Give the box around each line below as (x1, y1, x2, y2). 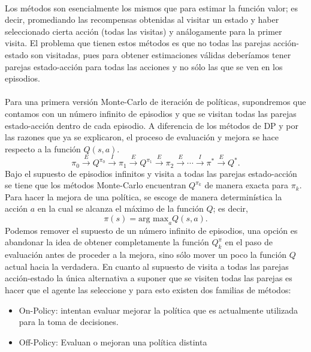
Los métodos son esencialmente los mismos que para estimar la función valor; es (5, 1, 298, 14)
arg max (138, 214, 169, 223)
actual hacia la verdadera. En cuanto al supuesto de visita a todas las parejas (5, 260, 289, 272)
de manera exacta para (204, 179, 289, 191)
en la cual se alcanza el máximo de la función (37, 202, 204, 215)
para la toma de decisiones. (19, 315, 119, 328)
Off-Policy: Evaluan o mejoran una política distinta (19, 335, 207, 348)
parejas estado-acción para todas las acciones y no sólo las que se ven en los (5, 60, 283, 73)
